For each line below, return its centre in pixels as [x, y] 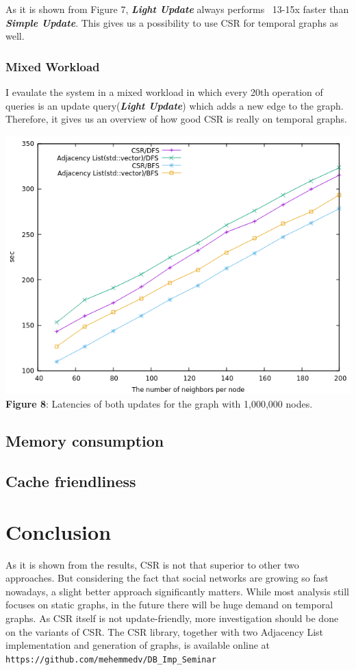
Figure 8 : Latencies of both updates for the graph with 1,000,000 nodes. [159, 404]
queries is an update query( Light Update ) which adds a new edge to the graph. [175, 105]
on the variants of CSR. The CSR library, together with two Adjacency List [165, 631]
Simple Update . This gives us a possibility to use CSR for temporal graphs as [172, 22]
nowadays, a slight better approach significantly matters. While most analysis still [178, 591]
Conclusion [59, 531]
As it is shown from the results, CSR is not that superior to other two [152, 564]
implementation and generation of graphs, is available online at [138, 645]
